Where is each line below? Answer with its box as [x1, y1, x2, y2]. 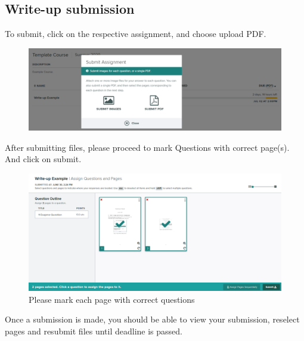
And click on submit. [5, 153, 82, 165]
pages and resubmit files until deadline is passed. [5, 324, 183, 337]
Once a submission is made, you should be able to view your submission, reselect [5, 313, 300, 325]
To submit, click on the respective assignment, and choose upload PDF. [5, 27, 266, 40]
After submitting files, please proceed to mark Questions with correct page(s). [5, 141, 290, 153]
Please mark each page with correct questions [29, 293, 195, 305]
